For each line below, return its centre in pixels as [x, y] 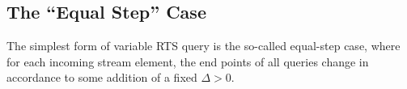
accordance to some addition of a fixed [102, 77]
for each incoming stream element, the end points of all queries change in [188, 61]
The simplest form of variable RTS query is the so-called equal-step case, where [203, 46]
